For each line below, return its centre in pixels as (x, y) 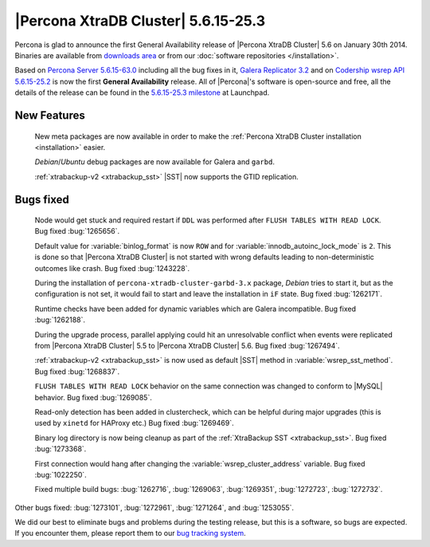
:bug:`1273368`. (61, 449)
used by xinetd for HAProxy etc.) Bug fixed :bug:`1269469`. (134, 423)
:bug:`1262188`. (60, 320)
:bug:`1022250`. (61, 474)
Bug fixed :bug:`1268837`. (77, 372)
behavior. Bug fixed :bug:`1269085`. (94, 397)
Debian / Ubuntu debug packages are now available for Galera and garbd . (154, 162)
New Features (50, 115)
